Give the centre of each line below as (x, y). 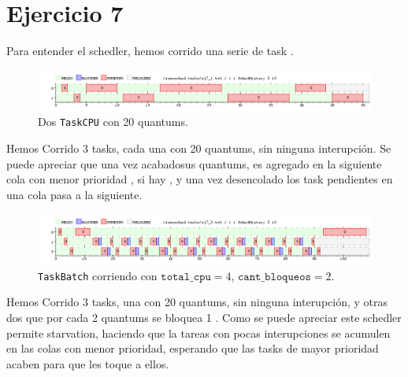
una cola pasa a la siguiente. (74, 194)
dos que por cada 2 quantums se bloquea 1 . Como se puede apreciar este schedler (204, 317)
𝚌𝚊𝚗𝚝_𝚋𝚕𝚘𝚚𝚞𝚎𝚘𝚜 (274, 277)
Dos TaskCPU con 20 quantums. (113, 122)
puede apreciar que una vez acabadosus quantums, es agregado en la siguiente (194, 163)
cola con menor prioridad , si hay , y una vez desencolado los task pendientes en (200, 179)
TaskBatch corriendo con (98, 275)
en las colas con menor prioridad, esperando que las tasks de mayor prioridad (193, 348)
